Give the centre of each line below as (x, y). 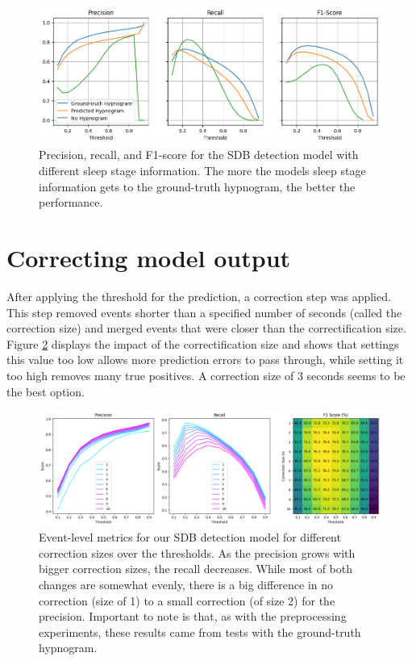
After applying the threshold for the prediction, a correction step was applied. (199, 296)
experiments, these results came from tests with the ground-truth (200, 632)
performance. (71, 202)
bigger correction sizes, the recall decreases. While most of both (196, 569)
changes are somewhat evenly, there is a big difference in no (186, 584)
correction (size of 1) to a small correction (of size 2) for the (187, 600)
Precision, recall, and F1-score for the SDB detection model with (199, 155)
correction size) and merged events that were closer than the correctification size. (206, 328)
